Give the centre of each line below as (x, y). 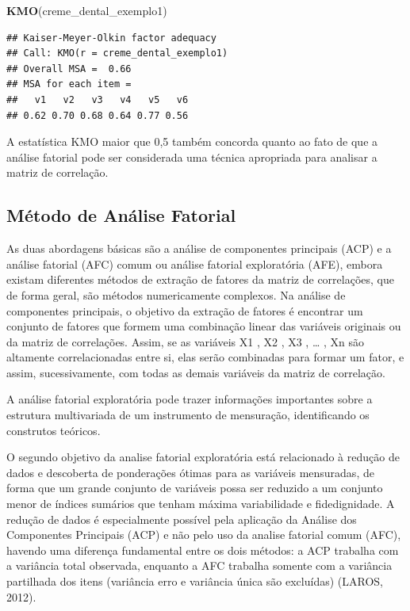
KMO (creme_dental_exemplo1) (87, 10)
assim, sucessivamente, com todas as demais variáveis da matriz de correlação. (196, 372)
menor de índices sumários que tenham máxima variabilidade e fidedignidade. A (201, 504)
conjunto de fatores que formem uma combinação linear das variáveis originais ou (204, 326)
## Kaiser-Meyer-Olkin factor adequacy (111, 38)
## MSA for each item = (69, 84)
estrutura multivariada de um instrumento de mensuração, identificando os (188, 415)
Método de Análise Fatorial (121, 215)
